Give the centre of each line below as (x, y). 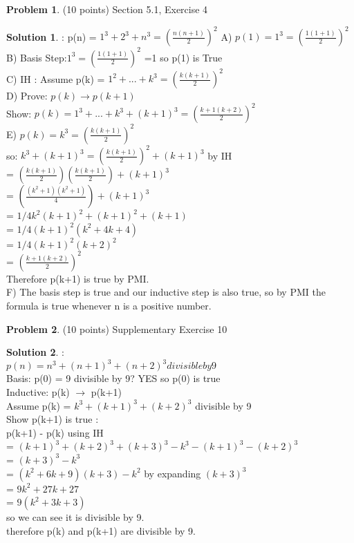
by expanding (173, 473)
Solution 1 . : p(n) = (52, 36)
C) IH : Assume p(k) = (56, 78)
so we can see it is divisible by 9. (75, 517)
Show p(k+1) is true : (53, 419)
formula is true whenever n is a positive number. (109, 306)
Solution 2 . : (35, 352)
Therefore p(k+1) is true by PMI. (78, 278)
